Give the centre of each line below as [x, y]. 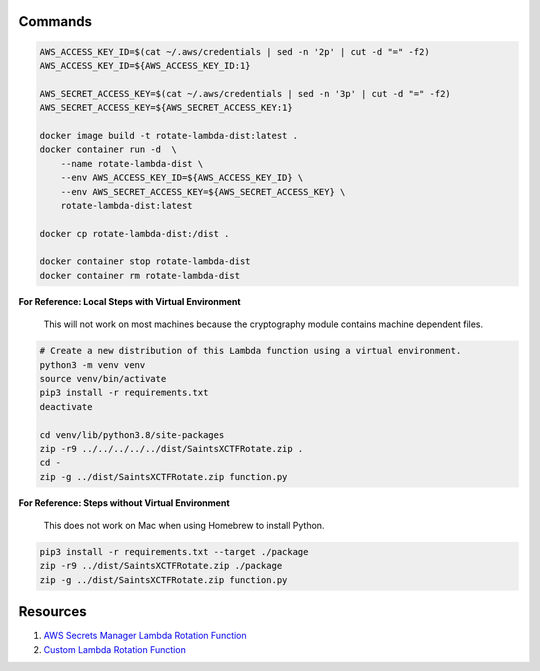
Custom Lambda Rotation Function [115, 649]
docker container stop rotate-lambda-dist [145, 261]
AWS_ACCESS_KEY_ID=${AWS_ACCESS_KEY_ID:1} [145, 65]
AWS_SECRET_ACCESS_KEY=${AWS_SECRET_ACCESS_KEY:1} [166, 108]
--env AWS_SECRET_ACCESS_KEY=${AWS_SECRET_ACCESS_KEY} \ [203, 191]
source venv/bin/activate [103, 378]
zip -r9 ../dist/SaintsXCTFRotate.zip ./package [161, 566]
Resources [52, 611]
